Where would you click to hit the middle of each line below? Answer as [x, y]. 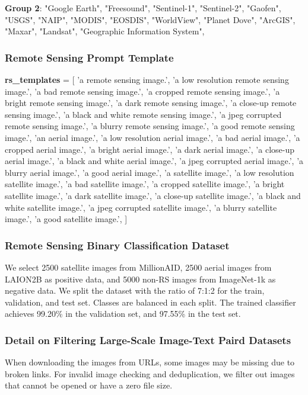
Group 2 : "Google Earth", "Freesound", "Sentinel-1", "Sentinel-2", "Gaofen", [143, 8]
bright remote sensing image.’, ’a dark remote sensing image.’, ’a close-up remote [151, 103]
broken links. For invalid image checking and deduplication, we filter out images [150, 373]
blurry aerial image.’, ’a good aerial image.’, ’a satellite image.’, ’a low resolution [150, 172]
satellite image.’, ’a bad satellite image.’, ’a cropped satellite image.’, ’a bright [145, 184]
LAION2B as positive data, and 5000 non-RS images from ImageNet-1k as [140, 279]
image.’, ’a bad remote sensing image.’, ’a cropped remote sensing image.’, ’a [142, 91]
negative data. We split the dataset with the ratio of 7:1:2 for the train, [135, 290]
